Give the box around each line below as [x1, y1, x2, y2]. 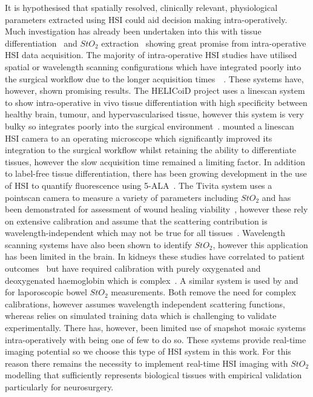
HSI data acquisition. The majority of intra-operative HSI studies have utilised [5, 48, 297, 61]
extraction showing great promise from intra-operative [101, 36, 306, 49]
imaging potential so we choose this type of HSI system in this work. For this [5, 345, 291, 358]
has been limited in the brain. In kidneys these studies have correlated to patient [5, 250, 305, 263]
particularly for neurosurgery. [5, 381, 114, 393]
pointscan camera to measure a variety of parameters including [5, 191, 239, 203]
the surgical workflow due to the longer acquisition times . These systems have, [5, 72, 304, 85]
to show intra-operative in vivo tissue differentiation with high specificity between [5, 96, 308, 108]
